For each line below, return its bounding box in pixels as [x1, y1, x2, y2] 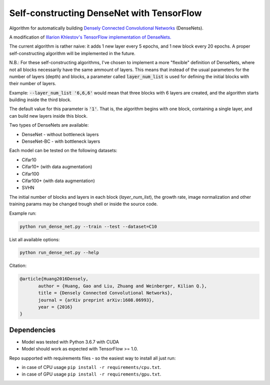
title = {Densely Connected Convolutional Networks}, [38, 290, 173, 296]
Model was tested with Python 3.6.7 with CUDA [21, 338, 119, 345]
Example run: [9, 210, 37, 216]
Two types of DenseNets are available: [9, 122, 89, 128]
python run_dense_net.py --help [19, 250, 99, 255]
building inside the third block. [9, 97, 72, 103]
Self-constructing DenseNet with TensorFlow [9, 8, 202, 19]
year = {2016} [38, 304, 73, 310]
